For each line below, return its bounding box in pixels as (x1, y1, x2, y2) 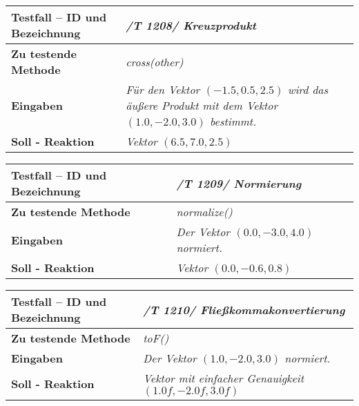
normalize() (176, 204, 233, 220)
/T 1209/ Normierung (176, 175, 302, 191)
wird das (287, 81, 329, 97)
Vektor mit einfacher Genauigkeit (143, 370, 304, 386)
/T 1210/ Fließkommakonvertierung (143, 301, 345, 318)
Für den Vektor (126, 81, 200, 97)
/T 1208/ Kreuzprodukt (126, 17, 256, 33)
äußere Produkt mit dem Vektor (126, 97, 278, 113)
